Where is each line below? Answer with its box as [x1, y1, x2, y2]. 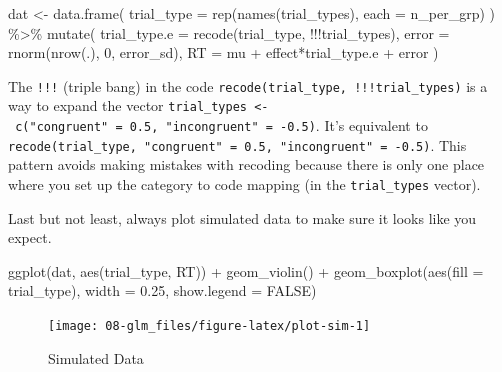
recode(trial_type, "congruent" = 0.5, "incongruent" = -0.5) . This [8, 134, 467, 155]
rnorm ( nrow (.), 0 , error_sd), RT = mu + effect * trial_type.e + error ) [8, 42, 439, 63]
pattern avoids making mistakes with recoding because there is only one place [8, 154, 485, 175]
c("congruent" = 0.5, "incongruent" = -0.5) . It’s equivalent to [15, 115, 428, 136]
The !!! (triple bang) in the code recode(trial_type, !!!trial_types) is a [8, 75, 488, 96]
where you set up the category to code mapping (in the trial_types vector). [8, 174, 481, 194]
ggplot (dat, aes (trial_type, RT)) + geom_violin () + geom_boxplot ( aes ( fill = [8, 260, 484, 281]
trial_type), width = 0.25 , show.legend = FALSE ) [8, 280, 317, 301]
